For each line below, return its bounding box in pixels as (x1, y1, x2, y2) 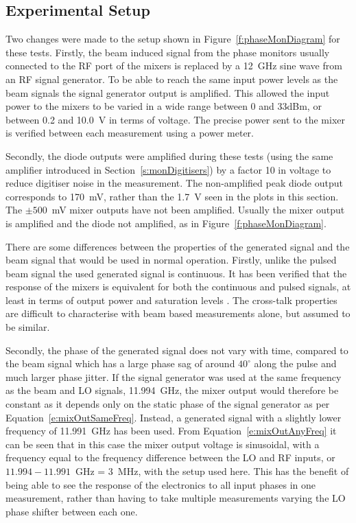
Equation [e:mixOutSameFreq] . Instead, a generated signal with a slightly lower (5, 410, 342, 424)
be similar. (5, 320, 50, 334)
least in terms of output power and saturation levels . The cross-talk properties (5, 292, 337, 307)
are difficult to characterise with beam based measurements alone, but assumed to (5, 306, 351, 321)
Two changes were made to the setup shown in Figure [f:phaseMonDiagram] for (5, 32, 340, 46)
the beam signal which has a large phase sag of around (5, 356, 235, 371)
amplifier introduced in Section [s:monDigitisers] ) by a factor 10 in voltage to (5, 162, 331, 176)
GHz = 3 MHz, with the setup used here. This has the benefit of (75, 464, 349, 478)
